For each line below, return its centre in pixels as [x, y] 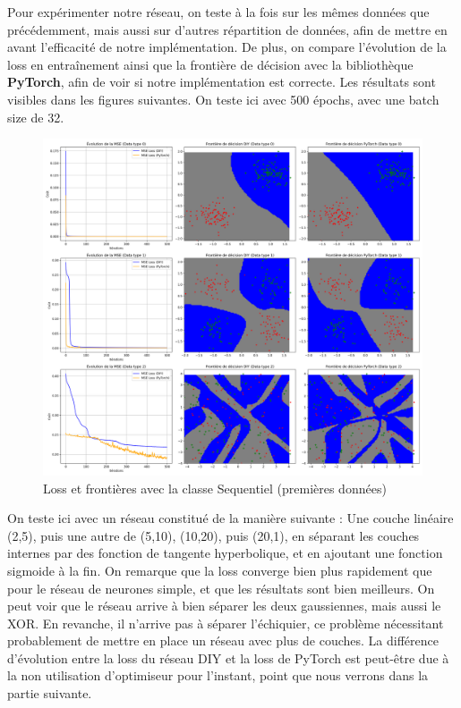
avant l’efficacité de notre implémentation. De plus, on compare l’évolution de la [227, 47]
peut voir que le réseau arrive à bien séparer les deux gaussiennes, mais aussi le [224, 606]
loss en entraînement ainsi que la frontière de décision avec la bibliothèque [210, 64]
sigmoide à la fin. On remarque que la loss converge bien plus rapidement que [220, 570]
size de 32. [36, 117]
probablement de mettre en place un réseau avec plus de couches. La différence [223, 641]
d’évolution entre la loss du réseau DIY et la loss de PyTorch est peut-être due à [228, 657]
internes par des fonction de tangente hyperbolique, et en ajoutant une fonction [225, 553]
